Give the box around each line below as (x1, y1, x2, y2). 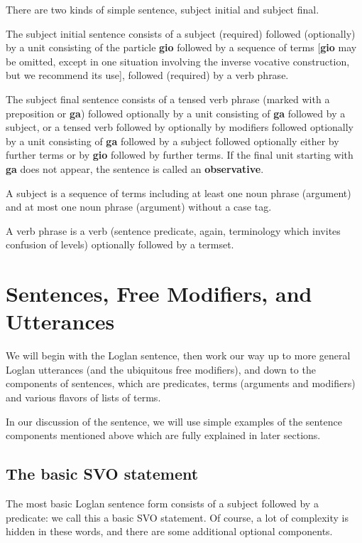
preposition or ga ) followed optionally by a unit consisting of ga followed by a (6, 105, 346, 120)
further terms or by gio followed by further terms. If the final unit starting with (6, 147, 353, 162)
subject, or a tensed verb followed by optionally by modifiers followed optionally (6, 120, 353, 135)
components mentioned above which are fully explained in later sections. (6, 428, 321, 443)
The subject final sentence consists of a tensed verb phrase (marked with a (6, 91, 330, 106)
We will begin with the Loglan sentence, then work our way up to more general (6, 348, 351, 363)
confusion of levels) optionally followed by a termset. (6, 237, 234, 252)
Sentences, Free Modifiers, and (6, 279, 312, 308)
